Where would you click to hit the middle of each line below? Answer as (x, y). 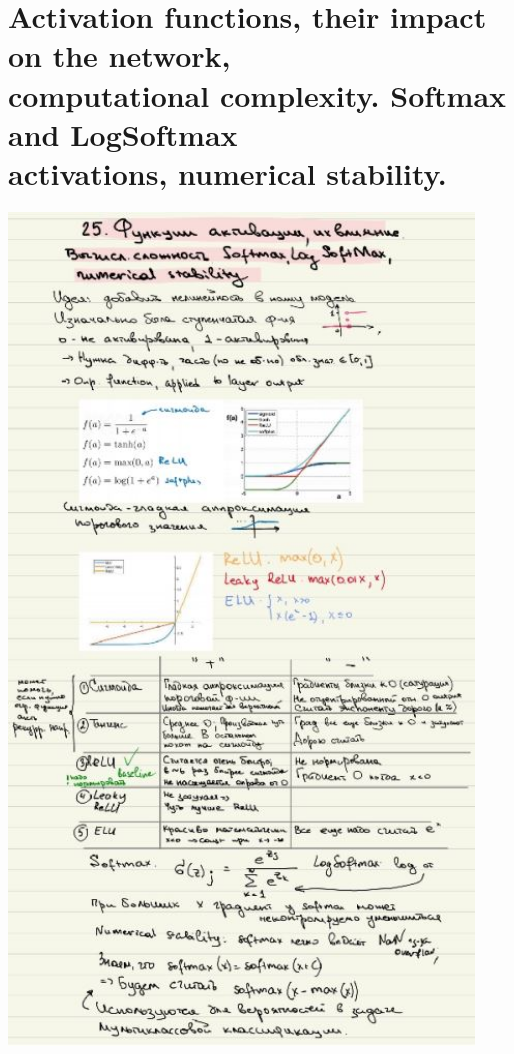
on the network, (119, 55)
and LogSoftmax (123, 133)
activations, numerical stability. (227, 172)
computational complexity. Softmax (257, 94)
